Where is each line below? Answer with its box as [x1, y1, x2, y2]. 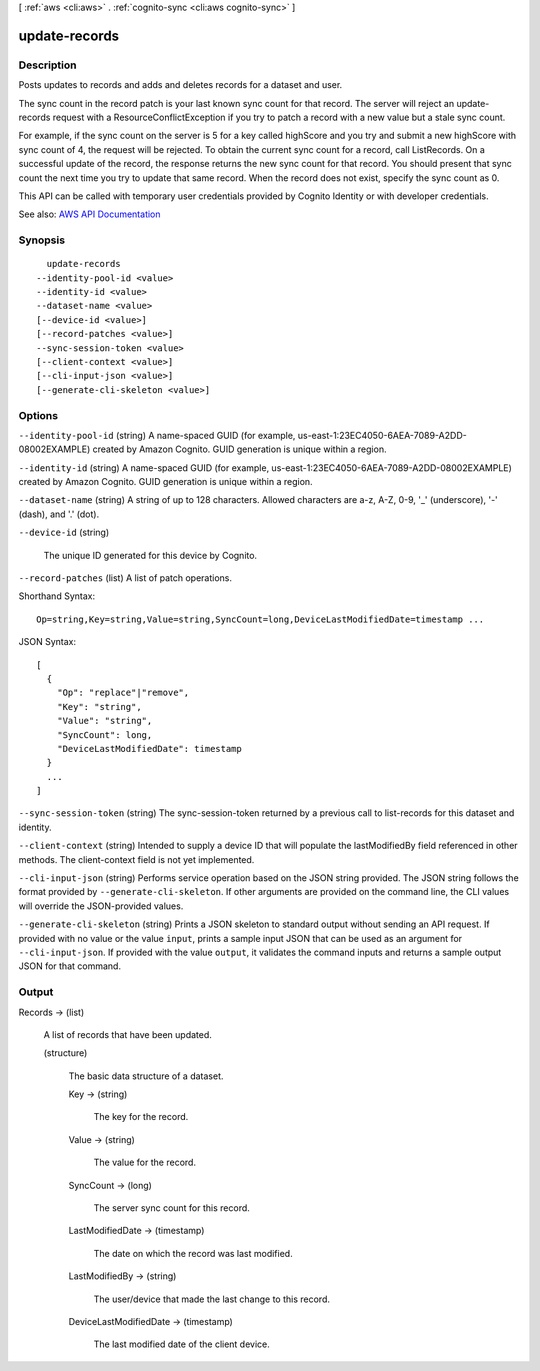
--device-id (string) [18, 526, 110, 539]
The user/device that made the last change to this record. [93, 1293, 330, 1305]
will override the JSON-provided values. [18, 900, 184, 912]
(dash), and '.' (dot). [18, 508, 100, 520]
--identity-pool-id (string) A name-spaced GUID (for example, [18, 429, 296, 441]
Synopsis [18, 233, 65, 247]
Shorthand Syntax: [18, 590, 95, 602]
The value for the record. [93, 1156, 197, 1169]
